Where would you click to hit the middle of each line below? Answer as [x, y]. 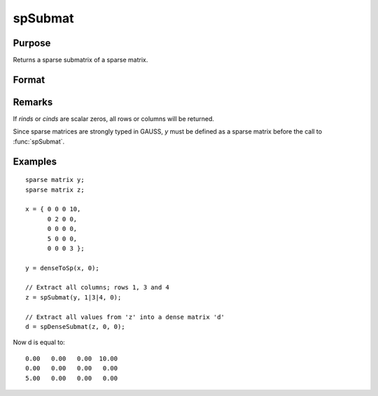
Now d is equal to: [39, 342]
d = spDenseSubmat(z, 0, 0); [75, 327]
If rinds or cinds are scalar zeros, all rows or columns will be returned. [114, 118]
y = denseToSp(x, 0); [62, 268]
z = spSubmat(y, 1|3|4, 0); [73, 297]
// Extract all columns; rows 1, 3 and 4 [97, 288]
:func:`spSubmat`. [39, 141]
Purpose [32, 43]
